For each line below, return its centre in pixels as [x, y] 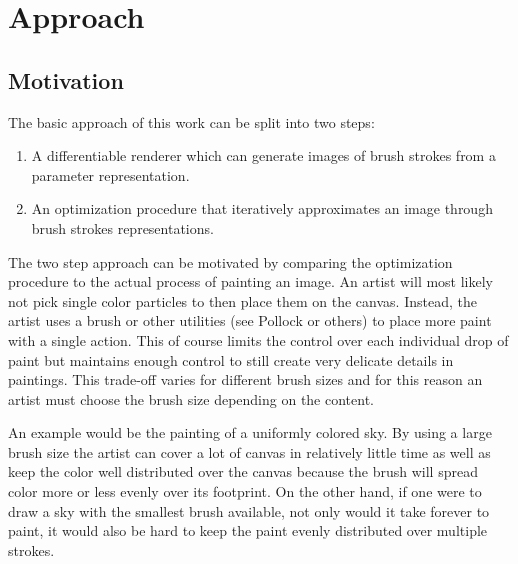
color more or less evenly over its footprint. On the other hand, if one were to [245, 491]
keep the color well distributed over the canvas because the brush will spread [243, 471]
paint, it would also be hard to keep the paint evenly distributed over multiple [248, 530]
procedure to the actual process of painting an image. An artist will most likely [251, 281]
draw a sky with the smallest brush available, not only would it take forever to [249, 510]
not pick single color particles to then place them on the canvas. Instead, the [242, 300]
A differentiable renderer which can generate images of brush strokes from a [263, 155]
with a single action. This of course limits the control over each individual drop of [258, 339]
